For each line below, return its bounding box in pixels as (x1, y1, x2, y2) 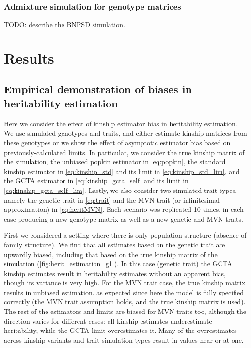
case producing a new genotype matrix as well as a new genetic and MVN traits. (4, 213, 243, 224)
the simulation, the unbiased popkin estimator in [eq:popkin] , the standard (4, 157, 226, 167)
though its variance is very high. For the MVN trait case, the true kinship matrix (4, 278, 246, 288)
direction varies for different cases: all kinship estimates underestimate (4, 315, 212, 326)
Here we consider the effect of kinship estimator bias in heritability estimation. (4, 118, 237, 128)
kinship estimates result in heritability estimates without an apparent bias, (4, 268, 226, 278)
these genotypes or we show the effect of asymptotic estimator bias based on (4, 137, 231, 147)
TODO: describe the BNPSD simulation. (4, 19, 125, 30)
